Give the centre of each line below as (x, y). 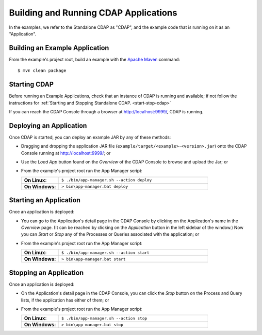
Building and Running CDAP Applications (93, 13)
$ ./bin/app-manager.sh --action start (106, 253)
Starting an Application (45, 200)
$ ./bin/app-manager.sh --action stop (104, 318)
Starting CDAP (31, 84)
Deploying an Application (48, 126)
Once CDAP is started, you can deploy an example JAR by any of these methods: (90, 137)
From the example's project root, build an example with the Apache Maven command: (94, 59)
